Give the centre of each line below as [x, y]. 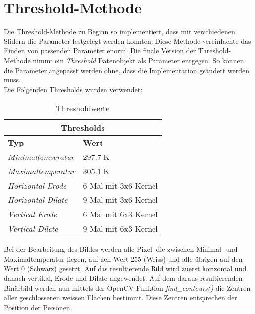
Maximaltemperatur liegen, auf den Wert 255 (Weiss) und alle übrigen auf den [123, 258]
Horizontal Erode [37, 186]
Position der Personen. [38, 307]
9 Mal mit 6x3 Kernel [120, 229]
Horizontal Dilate [38, 200]
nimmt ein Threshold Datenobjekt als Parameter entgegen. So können [138, 60]
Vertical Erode [33, 214]
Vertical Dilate [33, 229]
